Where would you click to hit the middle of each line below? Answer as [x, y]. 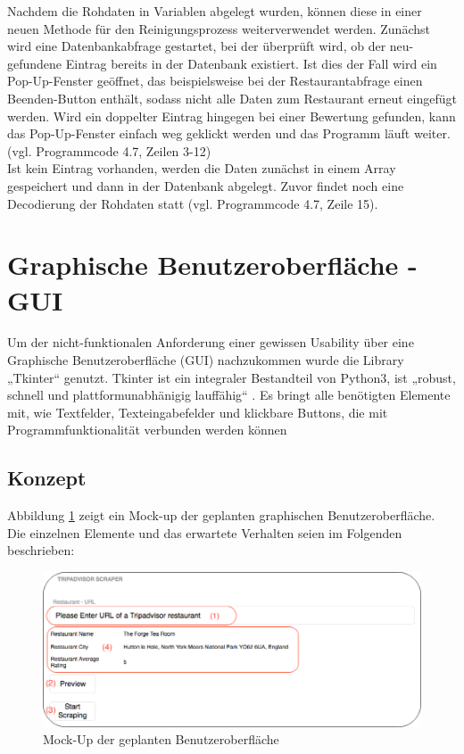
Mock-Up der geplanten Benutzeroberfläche [161, 739]
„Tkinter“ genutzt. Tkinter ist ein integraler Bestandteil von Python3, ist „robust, [232, 377]
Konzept [47, 478]
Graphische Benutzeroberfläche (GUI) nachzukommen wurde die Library [206, 360]
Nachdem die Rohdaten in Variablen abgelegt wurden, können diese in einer [215, 11]
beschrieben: [41, 550]
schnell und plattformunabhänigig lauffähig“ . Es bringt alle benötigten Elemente [229, 395]
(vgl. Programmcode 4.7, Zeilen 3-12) [109, 150]
